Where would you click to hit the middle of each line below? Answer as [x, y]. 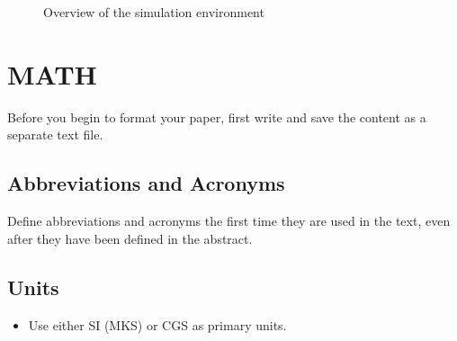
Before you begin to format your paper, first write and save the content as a [217, 117]
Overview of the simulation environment [154, 12]
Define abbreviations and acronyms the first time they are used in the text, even [229, 221]
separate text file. [55, 135]
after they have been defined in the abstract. [130, 238]
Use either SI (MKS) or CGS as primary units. [157, 324]
